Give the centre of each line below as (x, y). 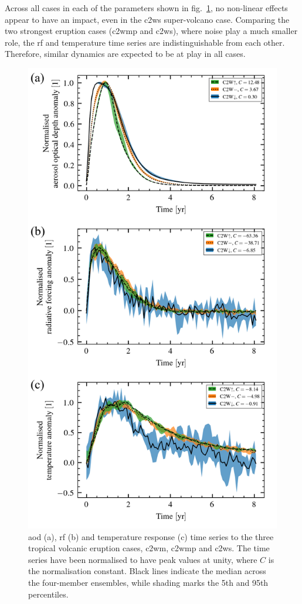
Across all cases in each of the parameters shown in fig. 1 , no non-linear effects (146, 8)
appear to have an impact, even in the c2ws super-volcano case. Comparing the (147, 19)
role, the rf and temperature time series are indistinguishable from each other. (145, 42)
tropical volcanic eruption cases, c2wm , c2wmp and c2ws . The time (149, 548)
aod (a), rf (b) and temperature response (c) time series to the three (151, 536)
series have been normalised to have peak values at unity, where (143, 559)
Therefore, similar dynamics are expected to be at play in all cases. (125, 54)
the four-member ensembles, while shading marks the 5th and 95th (148, 583)
